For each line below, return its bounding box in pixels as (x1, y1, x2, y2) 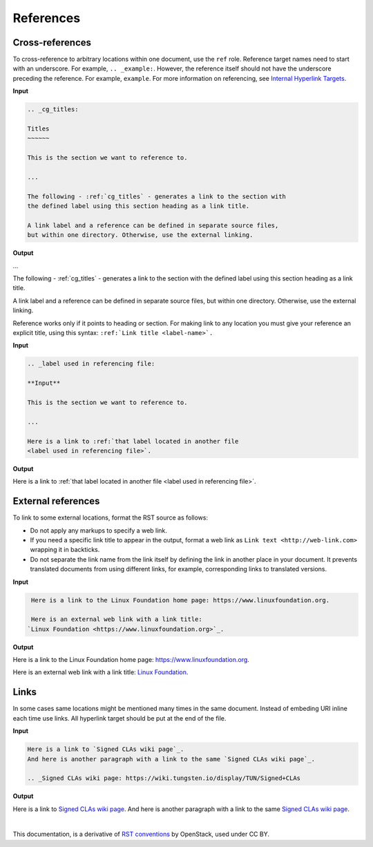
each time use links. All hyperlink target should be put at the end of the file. (12, 714, 227, 722)
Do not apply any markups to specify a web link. (30, 526, 167, 535)
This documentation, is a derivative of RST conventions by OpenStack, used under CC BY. (12, 830, 269, 839)
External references (12, 495, 100, 507)
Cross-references (12, 37, 92, 48)
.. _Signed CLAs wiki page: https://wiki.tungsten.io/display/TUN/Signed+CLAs (27, 774, 300, 782)
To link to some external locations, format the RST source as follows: (12, 513, 209, 522)
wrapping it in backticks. (30, 546, 100, 554)
